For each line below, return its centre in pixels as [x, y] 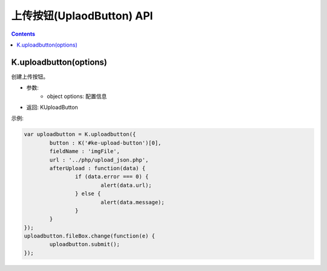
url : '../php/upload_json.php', [99, 160]
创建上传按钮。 [30, 76]
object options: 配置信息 [77, 96]
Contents [23, 34]
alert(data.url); [126, 185]
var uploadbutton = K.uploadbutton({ [80, 134]
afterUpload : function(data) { [97, 168]
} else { [88, 194]
